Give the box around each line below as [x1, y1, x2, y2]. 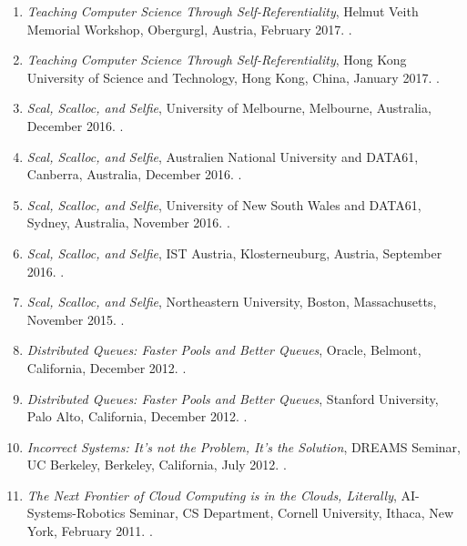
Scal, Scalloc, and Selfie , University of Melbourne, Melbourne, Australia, [26, 98, 431, 117]
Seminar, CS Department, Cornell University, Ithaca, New [129, 503, 454, 522]
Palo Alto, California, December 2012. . [26, 407, 248, 426]
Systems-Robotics [26, 503, 126, 522]
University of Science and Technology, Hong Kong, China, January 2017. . [26, 67, 440, 86]
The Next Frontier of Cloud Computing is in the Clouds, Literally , [26, 485, 397, 504]
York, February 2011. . [26, 521, 153, 541]
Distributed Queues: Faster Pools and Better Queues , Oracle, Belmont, [26, 340, 421, 359]
